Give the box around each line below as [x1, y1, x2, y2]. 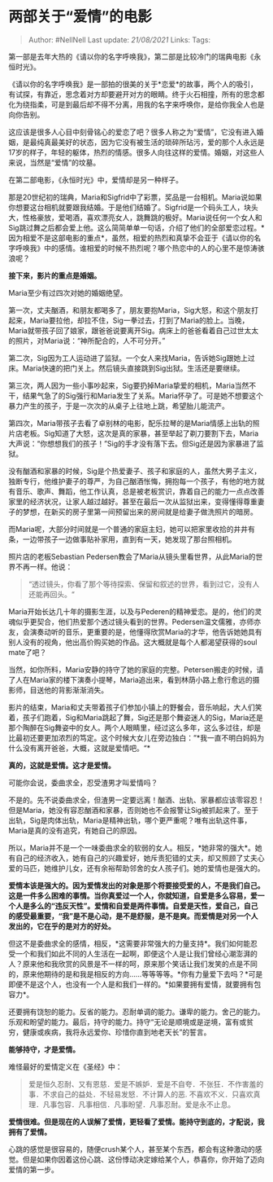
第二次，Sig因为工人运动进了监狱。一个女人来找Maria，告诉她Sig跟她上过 [8, 353, 256, 363]
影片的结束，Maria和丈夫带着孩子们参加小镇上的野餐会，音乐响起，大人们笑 [8, 702, 262, 712]
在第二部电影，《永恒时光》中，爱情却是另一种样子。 [8, 174, 183, 184]
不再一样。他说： [15, 561, 73, 571]
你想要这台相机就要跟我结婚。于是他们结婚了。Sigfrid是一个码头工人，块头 [8, 202, 258, 212]
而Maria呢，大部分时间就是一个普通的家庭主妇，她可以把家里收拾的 [8, 524, 234, 534]
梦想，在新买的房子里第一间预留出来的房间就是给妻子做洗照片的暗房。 [22, 507, 258, 516]
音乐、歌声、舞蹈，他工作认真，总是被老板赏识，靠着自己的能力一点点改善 [15, 486, 265, 496]
